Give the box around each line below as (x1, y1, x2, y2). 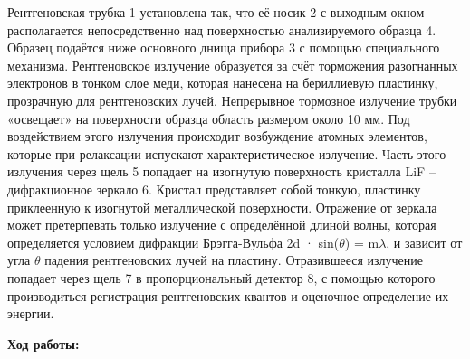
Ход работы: (7, 334, 80, 353)
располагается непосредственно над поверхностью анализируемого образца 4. (7, 20, 436, 39)
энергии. (7, 304, 54, 323)
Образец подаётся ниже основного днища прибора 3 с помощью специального (7, 38, 440, 57)
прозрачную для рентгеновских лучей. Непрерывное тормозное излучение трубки (7, 90, 457, 109)
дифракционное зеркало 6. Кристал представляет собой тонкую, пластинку (7, 179, 421, 198)
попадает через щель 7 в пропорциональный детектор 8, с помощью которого (7, 268, 436, 287)
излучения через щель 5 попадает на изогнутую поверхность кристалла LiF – (7, 162, 436, 181)
